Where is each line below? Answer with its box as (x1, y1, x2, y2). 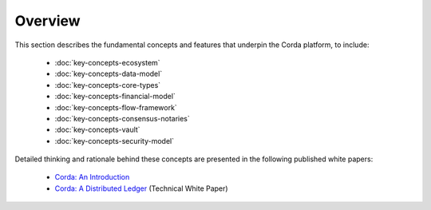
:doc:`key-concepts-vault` (54, 125, 140, 135)
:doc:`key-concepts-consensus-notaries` (54, 113, 191, 123)
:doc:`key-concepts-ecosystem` (54, 57, 160, 67)
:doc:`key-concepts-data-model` (54, 69, 163, 79)
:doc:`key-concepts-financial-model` (54, 92, 176, 101)
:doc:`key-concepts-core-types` (54, 80, 161, 89)
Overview (14, 12, 81, 30)
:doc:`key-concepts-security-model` (54, 136, 175, 145)
